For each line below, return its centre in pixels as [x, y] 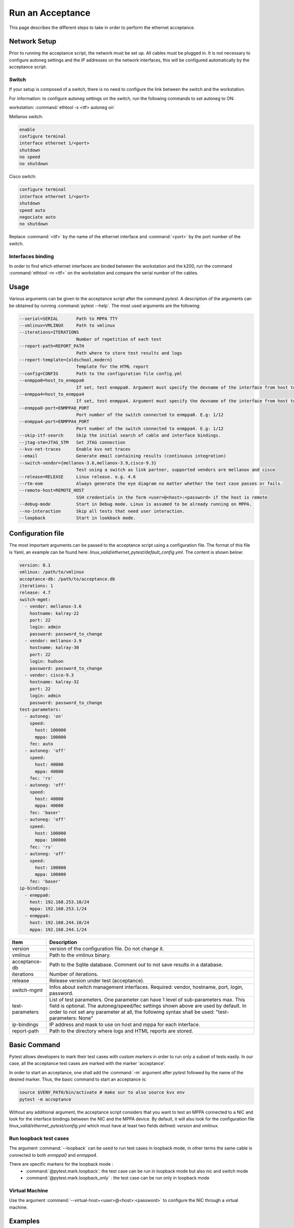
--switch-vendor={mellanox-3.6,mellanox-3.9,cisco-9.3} [88, 463]
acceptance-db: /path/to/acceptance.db [67, 579]
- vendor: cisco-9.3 [49, 675]
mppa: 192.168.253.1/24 [58, 909]
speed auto [32, 210]
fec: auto [41, 744]
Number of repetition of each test [119, 339]
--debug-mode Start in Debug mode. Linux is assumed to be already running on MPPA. [136, 504]
